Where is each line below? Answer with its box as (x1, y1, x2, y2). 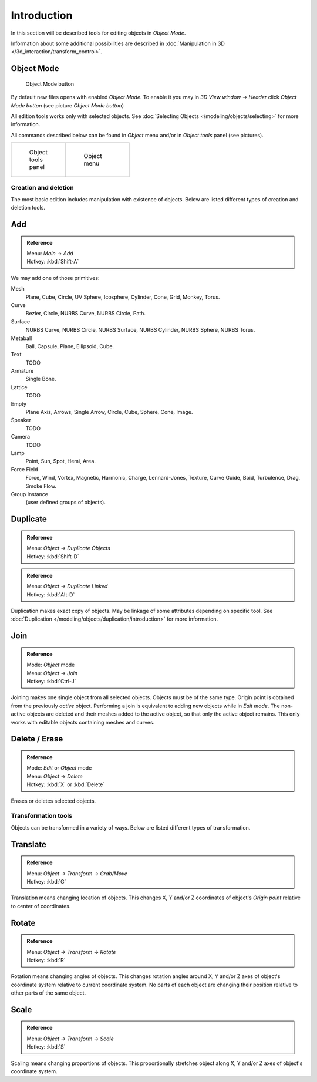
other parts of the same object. (11, 989, 86, 996)
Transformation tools (11, 812, 73, 820)
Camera (11, 433, 31, 440)
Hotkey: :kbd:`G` (26, 878, 66, 885)
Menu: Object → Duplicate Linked (26, 583, 108, 590)
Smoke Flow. (25, 482, 57, 490)
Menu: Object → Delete (26, 773, 83, 780)
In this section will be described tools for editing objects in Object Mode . (11, 29, 186, 36)
